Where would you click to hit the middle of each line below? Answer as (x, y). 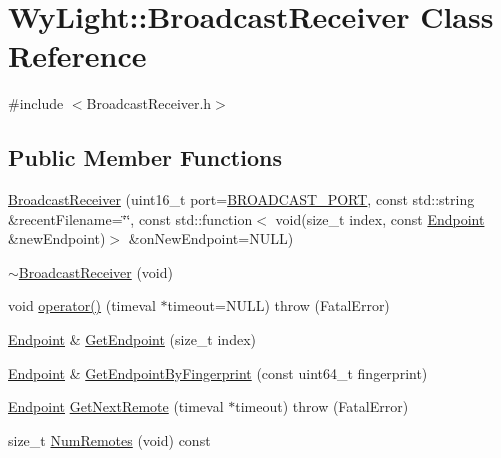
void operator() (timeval (82, 305)
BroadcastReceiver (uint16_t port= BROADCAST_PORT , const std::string (241, 199)
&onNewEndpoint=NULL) (211, 238)
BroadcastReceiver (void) (95, 271)
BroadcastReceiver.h (149, 103)
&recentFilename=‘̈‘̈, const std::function (130, 218)
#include (36, 103)
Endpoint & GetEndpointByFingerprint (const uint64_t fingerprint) (218, 372)
